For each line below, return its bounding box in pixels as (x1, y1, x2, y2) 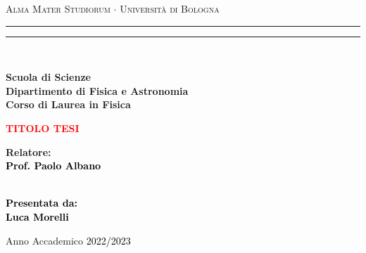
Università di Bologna (120, 1, 220, 15)
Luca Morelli (6, 209, 69, 223)
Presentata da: (6, 195, 78, 210)
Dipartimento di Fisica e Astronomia (6, 83, 189, 98)
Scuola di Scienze (6, 70, 91, 84)
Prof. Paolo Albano (6, 158, 101, 173)
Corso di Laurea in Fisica (6, 97, 131, 112)
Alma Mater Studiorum (6, 1, 111, 15)
